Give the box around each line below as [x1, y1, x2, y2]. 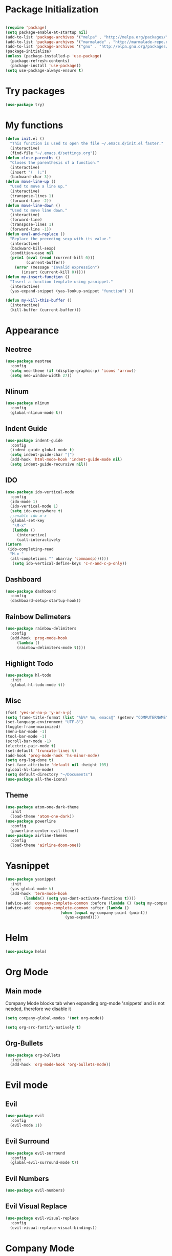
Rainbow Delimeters [5, 612, 71, 621]
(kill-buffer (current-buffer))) [10, 307, 81, 313]
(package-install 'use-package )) [10, 63, 81, 68]
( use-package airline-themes [5, 833, 68, 838]
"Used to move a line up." [10, 184, 68, 189]
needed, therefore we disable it [5, 1006, 71, 1012]
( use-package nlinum [5, 401, 50, 406]
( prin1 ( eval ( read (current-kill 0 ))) [10, 255, 95, 261]
